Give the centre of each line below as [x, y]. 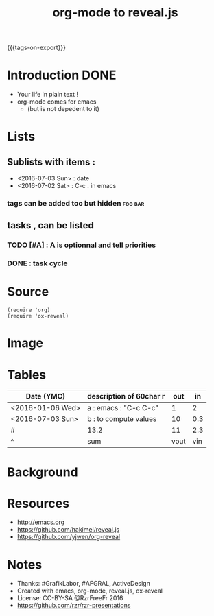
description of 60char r [126, 396]
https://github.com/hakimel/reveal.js [68, 530]
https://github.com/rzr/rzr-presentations [74, 606]
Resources [38, 503]
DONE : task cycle [37, 263]
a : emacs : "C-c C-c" [123, 408]
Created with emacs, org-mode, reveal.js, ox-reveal [90, 591]
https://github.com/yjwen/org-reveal [69, 537]
